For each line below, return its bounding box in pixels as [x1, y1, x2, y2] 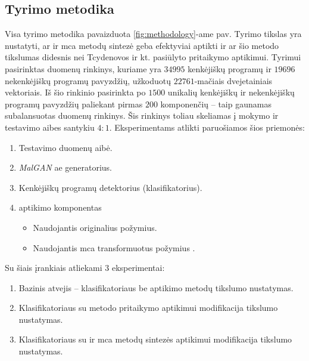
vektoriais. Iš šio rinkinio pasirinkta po [5, 86, 146, 98]
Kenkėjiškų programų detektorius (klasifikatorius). [18, 181, 202, 193]
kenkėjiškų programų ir [188, 62, 271, 75]
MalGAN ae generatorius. [18, 161, 113, 174]
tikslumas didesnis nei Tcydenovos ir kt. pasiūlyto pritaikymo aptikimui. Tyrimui [5, 51, 301, 63]
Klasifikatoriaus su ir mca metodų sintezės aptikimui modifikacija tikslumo [18, 333, 292, 345]
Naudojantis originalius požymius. [33, 221, 157, 233]
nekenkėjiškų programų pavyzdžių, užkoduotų [5, 74, 171, 87]
